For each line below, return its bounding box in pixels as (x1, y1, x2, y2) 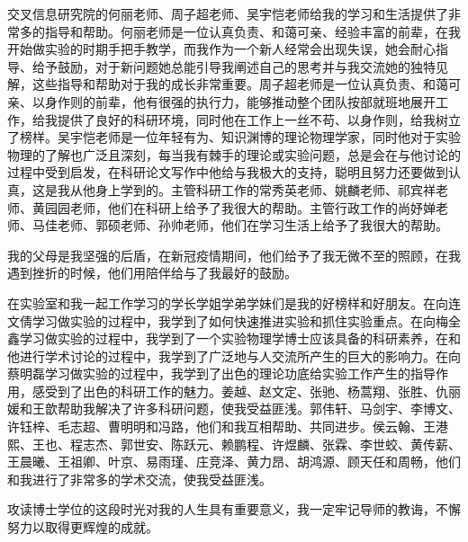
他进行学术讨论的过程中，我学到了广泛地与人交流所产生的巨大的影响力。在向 (7, 346, 461, 365)
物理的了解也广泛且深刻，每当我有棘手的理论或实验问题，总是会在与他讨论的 (7, 145, 461, 164)
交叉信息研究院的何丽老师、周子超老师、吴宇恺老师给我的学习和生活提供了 (7, 4, 448, 22)
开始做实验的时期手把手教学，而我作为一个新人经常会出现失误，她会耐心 (7, 40, 436, 58)
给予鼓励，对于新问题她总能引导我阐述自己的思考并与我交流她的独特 (31, 57, 436, 76)
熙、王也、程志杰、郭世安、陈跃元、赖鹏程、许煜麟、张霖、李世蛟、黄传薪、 (7, 434, 461, 453)
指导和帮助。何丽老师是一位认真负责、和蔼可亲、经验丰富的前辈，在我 (44, 22, 461, 40)
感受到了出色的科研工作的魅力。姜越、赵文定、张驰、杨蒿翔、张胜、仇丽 (31, 381, 461, 400)
